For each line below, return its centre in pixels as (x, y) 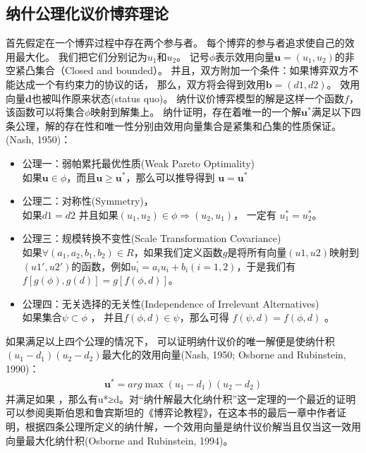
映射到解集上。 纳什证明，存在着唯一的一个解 (196, 112)
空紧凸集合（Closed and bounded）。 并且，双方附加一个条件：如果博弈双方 (177, 70)
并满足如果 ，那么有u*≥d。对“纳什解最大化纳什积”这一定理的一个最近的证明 (181, 398)
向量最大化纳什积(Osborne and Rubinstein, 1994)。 (120, 440)
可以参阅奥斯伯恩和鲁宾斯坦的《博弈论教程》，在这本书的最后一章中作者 (171, 412)
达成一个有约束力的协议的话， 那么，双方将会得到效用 (140, 84)
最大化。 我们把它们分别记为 (81, 56)
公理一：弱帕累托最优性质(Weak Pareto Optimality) (139, 163)
